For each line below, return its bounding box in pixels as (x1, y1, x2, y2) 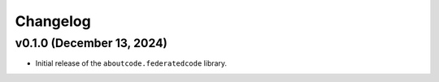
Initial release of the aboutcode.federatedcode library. (35, 58, 228, 68)
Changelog (15, 12, 91, 30)
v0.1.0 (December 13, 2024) (15, 36, 168, 50)
